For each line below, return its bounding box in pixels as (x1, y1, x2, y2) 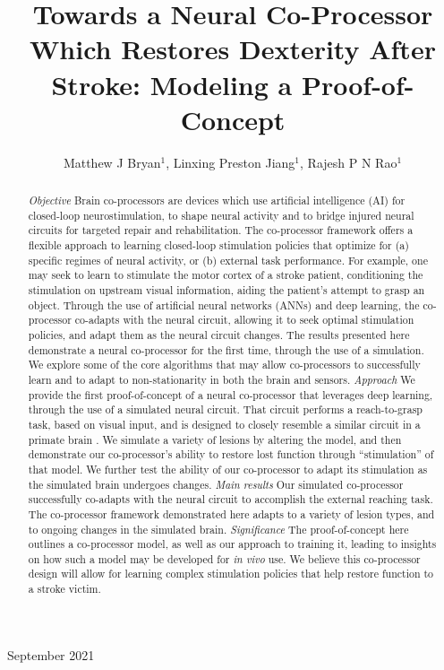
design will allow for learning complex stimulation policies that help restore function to (28, 566, 434, 581)
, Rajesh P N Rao (300, 152, 397, 171)
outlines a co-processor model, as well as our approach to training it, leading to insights (28, 536, 437, 552)
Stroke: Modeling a (51, 65, 293, 102)
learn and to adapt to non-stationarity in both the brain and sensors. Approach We (28, 371, 415, 387)
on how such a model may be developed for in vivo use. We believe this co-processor (28, 551, 421, 566)
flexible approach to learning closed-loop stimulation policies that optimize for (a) (28, 238, 409, 253)
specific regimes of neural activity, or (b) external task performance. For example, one (28, 252, 428, 267)
